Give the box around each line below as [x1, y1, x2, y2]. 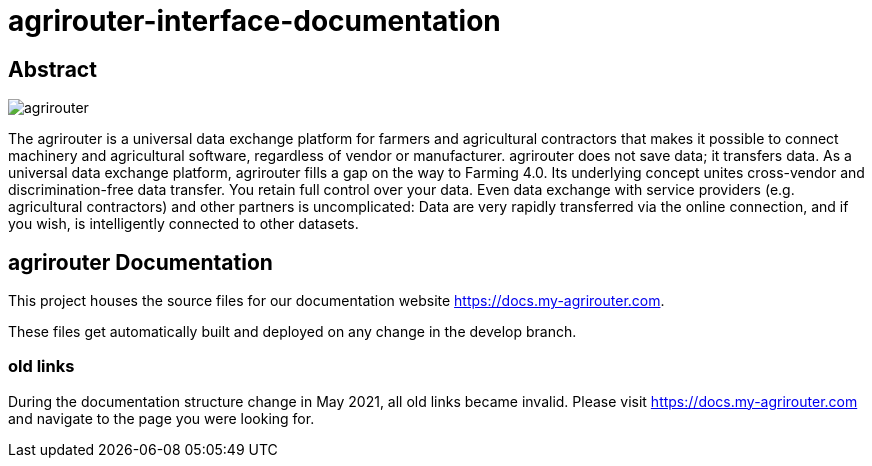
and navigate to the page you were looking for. [8, 409, 315, 427]
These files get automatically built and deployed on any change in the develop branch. [8, 323, 577, 341]
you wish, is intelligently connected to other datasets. [8, 215, 359, 233]
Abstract [8, 56, 97, 82]
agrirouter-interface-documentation [8, 4, 501, 38]
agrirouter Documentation [8, 249, 273, 275]
